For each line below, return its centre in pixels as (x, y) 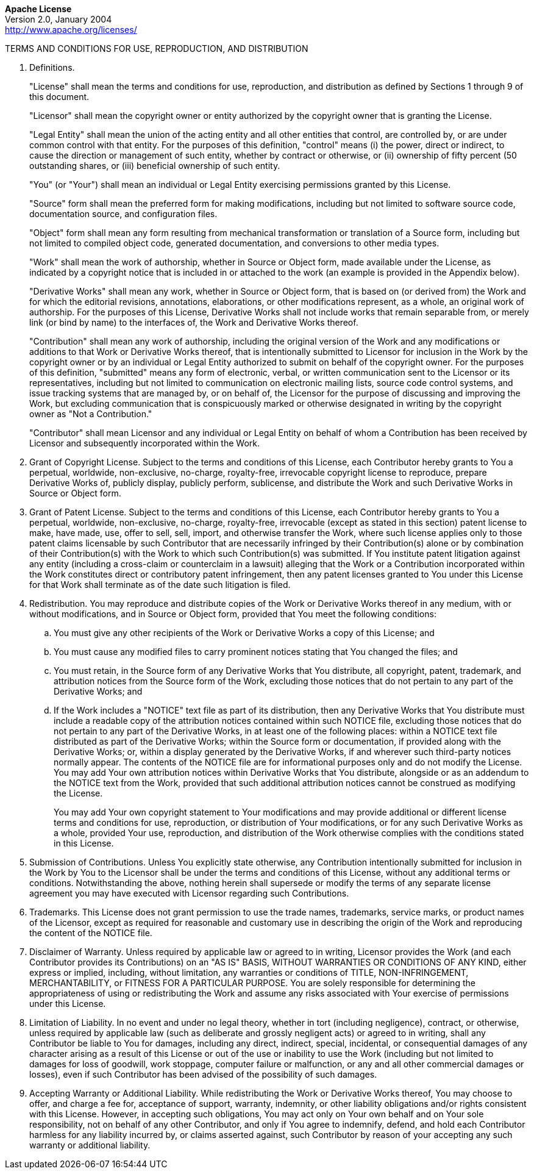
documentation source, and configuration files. (123, 214)
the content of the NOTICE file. (91, 933)
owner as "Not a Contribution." (91, 414)
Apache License (38, 9)
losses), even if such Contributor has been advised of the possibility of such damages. (203, 1074)
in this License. (84, 843)
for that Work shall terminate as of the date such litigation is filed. (160, 585)
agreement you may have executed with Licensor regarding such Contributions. (189, 893)
